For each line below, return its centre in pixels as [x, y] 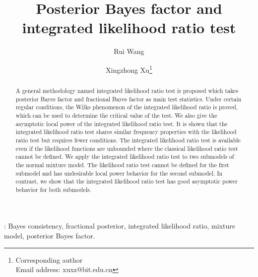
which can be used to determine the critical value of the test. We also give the [116, 115]
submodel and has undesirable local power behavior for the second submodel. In [119, 173]
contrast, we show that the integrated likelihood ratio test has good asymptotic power [127, 181]
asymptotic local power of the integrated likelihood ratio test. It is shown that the [122, 123]
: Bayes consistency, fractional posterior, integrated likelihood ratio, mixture [120, 226]
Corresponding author [49, 259]
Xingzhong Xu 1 [129, 69]
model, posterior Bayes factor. [50, 236]
